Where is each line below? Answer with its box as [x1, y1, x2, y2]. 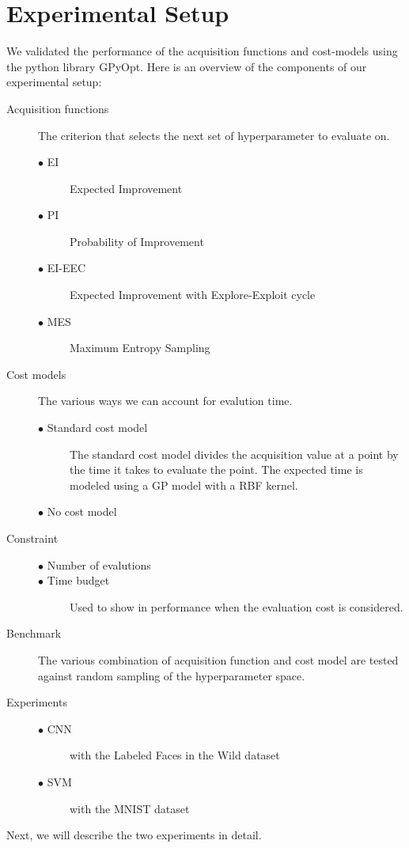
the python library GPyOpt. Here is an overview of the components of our [6, 58, 367, 74]
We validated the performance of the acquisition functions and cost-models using [6, 43, 398, 59]
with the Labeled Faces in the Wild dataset [70, 747, 280, 763]
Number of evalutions [47, 556, 151, 573]
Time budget [47, 572, 110, 589]
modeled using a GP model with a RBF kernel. [70, 476, 298, 493]
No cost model [47, 503, 117, 520]
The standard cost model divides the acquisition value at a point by [70, 445, 399, 462]
